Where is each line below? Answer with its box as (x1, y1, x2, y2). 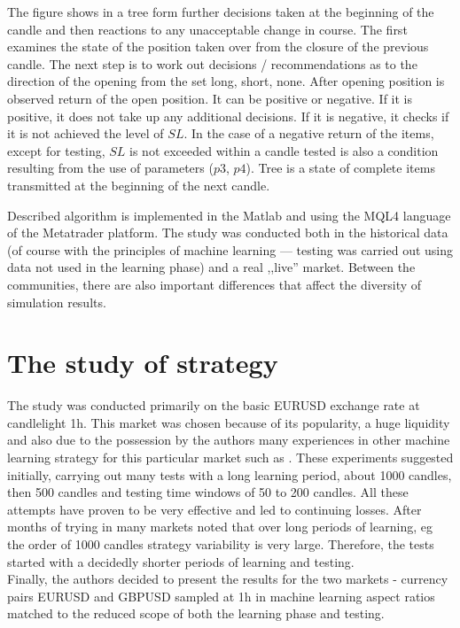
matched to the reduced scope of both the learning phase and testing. (7, 604, 385, 623)
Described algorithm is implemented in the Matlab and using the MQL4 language (7, 205, 451, 224)
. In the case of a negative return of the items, (183, 124, 434, 143)
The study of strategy (7, 345, 278, 381)
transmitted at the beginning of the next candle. (7, 175, 270, 194)
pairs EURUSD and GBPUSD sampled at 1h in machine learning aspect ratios (7, 586, 435, 605)
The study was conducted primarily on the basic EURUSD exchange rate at (7, 396, 420, 415)
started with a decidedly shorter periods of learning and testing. (7, 552, 355, 570)
